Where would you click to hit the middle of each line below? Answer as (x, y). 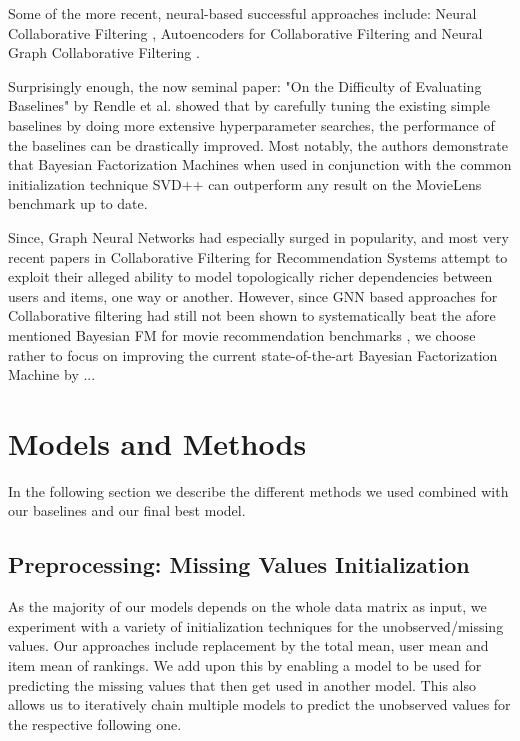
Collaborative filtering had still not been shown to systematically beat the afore (252, 315)
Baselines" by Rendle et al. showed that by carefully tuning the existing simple (249, 105)
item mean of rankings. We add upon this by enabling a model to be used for (245, 664)
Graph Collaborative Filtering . (104, 52)
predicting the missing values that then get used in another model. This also (242, 684)
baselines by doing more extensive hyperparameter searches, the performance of (251, 124)
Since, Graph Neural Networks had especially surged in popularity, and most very (258, 236)
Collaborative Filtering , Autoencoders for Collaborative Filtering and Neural (245, 32)
